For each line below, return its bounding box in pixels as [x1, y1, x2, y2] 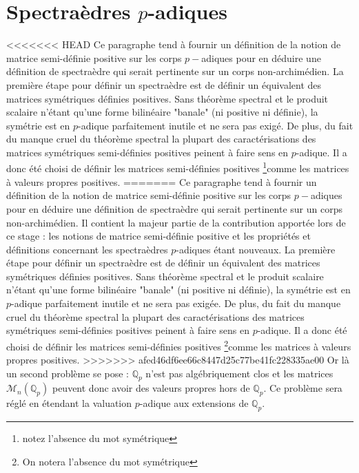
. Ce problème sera [263, 381, 342, 395]
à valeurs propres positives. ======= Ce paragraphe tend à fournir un [6, 174, 317, 189]
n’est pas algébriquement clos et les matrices [145, 366, 334, 380]
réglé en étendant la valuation [6, 396, 132, 410]
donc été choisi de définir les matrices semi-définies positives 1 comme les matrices [6, 159, 349, 176]
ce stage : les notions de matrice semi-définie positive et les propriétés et [6, 229, 311, 243]
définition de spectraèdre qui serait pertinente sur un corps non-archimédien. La [6, 64, 344, 78]
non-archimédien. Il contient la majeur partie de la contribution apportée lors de [6, 215, 346, 229]
